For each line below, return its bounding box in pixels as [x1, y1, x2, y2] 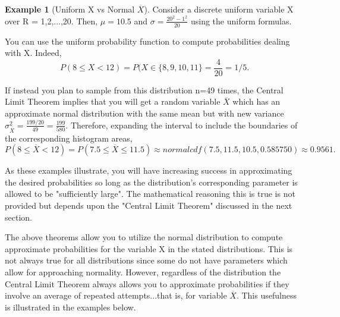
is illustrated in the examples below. [5, 300, 136, 313]
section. [5, 211, 32, 223]
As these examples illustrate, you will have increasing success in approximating [5, 164, 292, 177]
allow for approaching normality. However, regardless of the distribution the [5, 265, 281, 278]
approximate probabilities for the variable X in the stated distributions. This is [5, 242, 293, 255]
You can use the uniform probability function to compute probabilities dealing [5, 34, 290, 47]
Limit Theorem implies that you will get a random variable [5, 95, 221, 108]
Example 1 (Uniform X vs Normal [5, 3, 135, 15]
